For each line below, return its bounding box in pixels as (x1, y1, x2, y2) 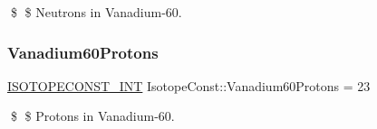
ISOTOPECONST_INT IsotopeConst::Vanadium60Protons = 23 (7, 76, 371, 95)
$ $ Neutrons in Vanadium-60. (10, 3, 182, 21)
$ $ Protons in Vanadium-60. (10, 106, 175, 125)
